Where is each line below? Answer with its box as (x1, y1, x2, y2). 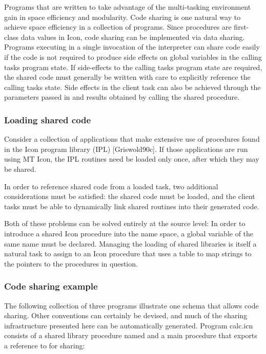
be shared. (4, 163, 36, 174)
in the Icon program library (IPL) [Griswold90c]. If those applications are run (4, 143, 248, 154)
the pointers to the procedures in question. (4, 258, 138, 269)
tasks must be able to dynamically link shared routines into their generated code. (4, 201, 259, 211)
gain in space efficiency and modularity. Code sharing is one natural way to (4, 11, 241, 22)
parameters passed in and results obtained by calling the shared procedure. (4, 92, 240, 102)
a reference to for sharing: (4, 340, 85, 350)
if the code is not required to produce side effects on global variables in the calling (4, 51, 262, 62)
